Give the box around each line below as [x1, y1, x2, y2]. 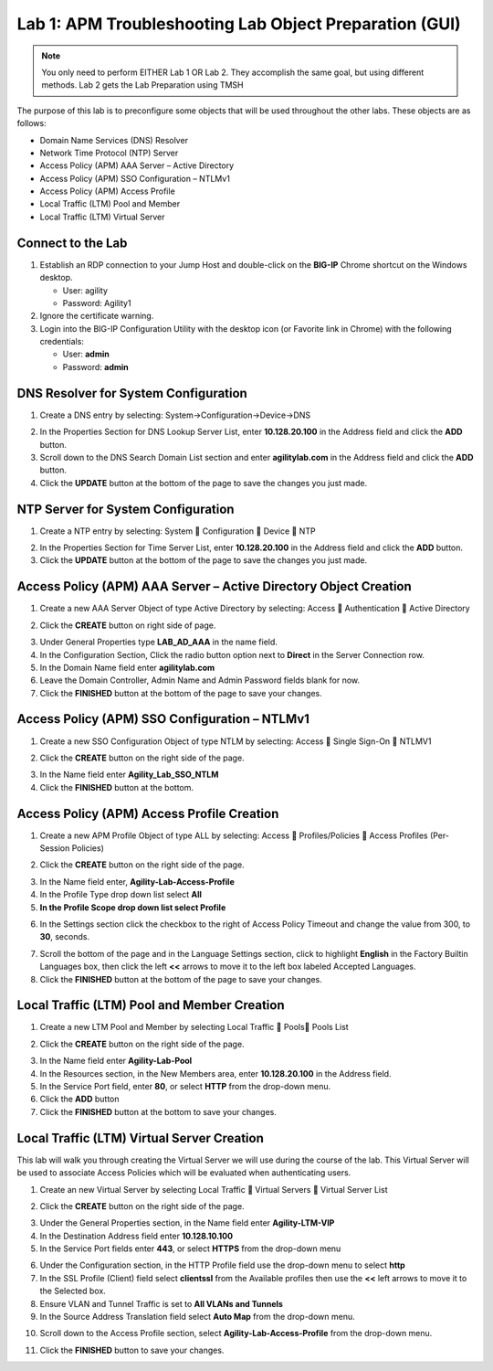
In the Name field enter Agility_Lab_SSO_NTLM [39, 769, 219, 781]
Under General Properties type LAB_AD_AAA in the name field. [39, 636, 278, 648]
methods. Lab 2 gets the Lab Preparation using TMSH [41, 80, 244, 90]
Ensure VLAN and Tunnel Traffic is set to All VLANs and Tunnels [39, 1298, 283, 1309]
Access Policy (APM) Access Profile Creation [16, 805, 279, 822]
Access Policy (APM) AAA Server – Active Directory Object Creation [16, 579, 413, 594]
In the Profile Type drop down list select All [39, 889, 203, 900]
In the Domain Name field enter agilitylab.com [39, 662, 215, 673]
